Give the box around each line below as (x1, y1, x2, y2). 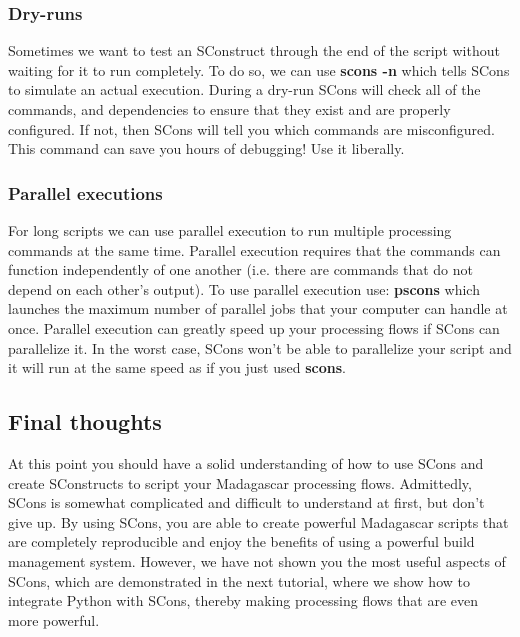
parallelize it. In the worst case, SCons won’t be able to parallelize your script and (8, 337, 512, 358)
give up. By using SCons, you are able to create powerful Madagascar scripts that (8, 511, 509, 532)
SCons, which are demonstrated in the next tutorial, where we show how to (8, 570, 470, 591)
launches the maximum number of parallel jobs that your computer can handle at (8, 298, 508, 319)
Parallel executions (8, 180, 163, 205)
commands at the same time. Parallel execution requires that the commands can (8, 239, 501, 260)
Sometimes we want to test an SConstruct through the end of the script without (8, 40, 500, 61)
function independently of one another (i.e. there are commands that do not (8, 259, 473, 280)
